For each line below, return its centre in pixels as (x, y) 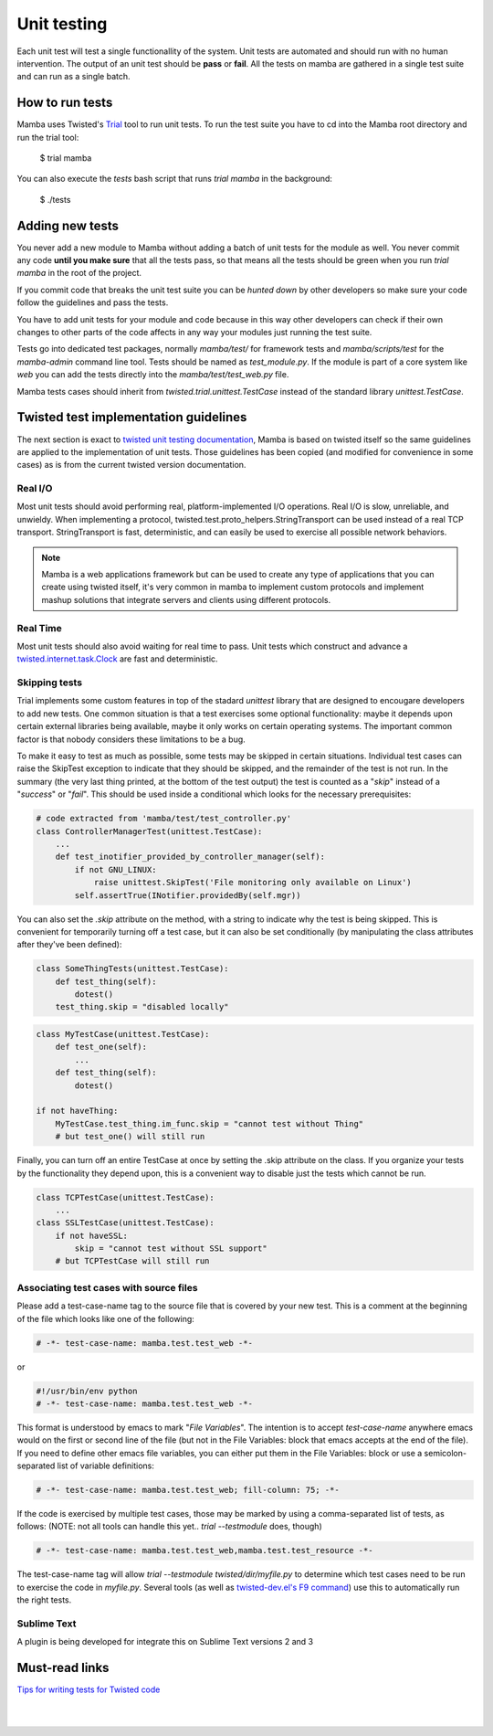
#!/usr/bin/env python (87, 1391)
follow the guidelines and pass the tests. (93, 302)
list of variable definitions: (105, 1466)
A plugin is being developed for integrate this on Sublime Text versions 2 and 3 (165, 1642)
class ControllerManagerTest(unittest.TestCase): (149, 831)
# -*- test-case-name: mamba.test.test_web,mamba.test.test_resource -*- (205, 1551)
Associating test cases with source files (107, 1287)
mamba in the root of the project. (79, 273)
